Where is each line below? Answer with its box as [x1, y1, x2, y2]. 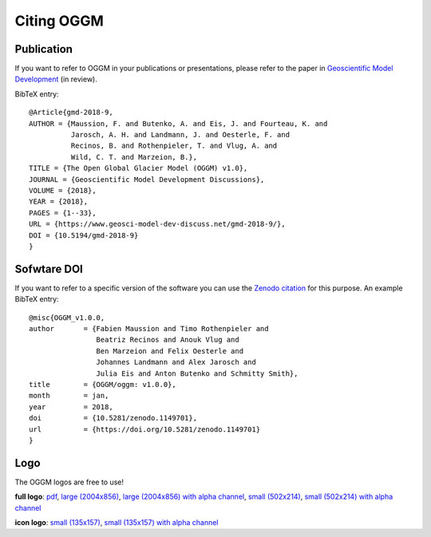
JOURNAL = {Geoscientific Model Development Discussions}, [29, 175, 265, 184]
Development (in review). [14, 74, 97, 84]
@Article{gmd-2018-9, [29, 108, 113, 117]
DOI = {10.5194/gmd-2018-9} [29, 231, 139, 239]
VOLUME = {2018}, [29, 186, 97, 195]
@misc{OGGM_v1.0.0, [29, 313, 105, 322]
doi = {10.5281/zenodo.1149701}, [29, 413, 198, 423]
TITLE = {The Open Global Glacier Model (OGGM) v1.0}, [29, 164, 248, 173]
